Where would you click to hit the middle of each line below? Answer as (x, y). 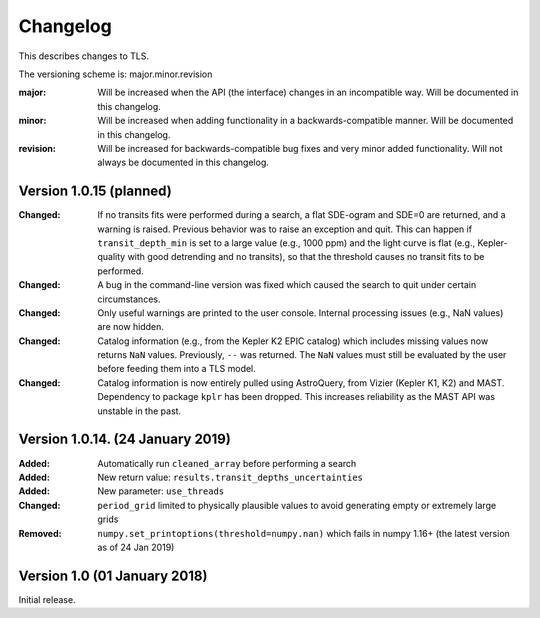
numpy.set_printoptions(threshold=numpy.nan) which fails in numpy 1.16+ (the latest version (303, 533)
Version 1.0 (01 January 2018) (113, 575)
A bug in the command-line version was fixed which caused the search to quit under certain (287, 285)
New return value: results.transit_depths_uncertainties (230, 477)
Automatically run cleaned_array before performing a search (227, 463)
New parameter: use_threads (161, 491)
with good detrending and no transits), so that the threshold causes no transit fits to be (306, 257)
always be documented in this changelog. (183, 162)
